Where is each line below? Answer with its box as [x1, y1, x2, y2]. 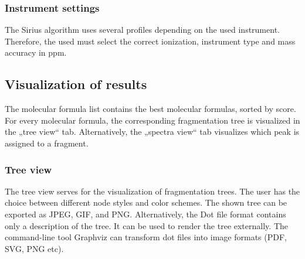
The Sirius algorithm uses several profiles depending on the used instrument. [5, 23, 280, 36]
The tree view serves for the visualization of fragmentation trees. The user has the [5, 185, 300, 197]
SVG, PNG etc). [5, 242, 64, 254]
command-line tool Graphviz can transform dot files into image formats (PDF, [5, 231, 287, 243]
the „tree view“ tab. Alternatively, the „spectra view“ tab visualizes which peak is [5, 125, 300, 138]
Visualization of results [5, 75, 147, 93]
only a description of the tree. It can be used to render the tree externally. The [5, 219, 288, 231]
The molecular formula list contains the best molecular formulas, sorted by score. [5, 103, 296, 115]
